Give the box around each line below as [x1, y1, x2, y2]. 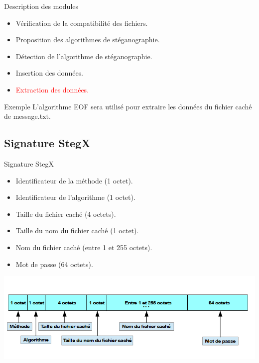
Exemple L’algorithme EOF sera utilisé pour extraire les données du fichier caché [4, 101, 252, 111]
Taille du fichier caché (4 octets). [15, 208, 116, 219]
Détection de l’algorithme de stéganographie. [15, 51, 152, 61]
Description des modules [4, 1, 79, 11]
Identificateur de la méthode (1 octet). [15, 175, 133, 185]
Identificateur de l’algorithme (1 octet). [15, 192, 135, 202]
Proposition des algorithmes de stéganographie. [15, 34, 160, 45]
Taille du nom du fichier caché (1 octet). [15, 225, 139, 236]
